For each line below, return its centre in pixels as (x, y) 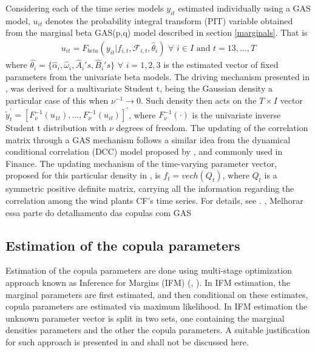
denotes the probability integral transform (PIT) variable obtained (169, 20)
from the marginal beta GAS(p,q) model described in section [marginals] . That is (157, 32)
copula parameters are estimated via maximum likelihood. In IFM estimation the (157, 306)
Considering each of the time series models (85, 8)
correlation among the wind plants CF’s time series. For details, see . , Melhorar (154, 201)
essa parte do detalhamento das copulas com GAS (99, 212)
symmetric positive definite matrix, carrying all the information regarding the (150, 188)
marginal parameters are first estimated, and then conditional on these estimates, (157, 294)
